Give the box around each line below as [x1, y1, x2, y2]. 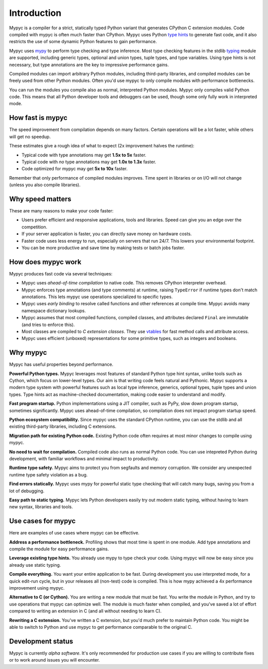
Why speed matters [9, 195, 71, 203]
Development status [9, 637, 73, 645]
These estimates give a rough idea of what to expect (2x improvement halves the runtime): [9, 143, 195, 149]
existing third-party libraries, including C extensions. [9, 423, 117, 429]
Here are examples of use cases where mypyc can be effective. [9, 530, 140, 536]
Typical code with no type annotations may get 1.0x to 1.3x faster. [21, 159, 156, 165]
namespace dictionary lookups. [21, 308, 86, 314]
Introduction [9, 7, 62, 18]
